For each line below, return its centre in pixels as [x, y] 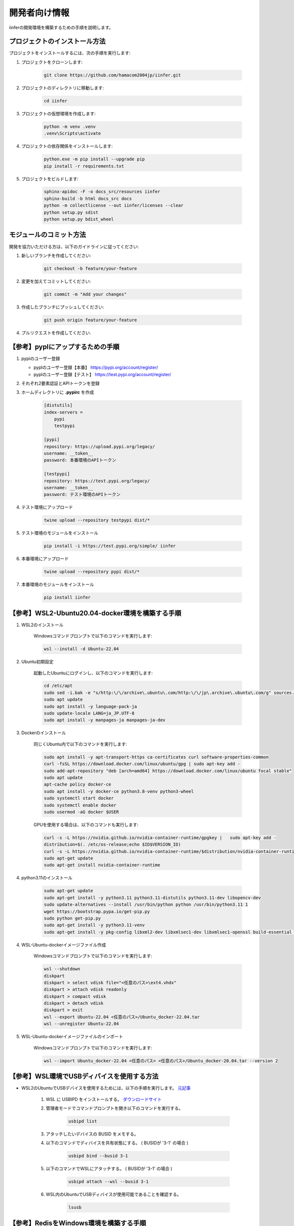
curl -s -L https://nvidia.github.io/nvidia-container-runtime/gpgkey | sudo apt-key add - [160, 838]
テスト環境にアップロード [47, 507]
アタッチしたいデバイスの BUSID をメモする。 [92, 1134]
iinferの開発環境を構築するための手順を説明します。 [61, 27]
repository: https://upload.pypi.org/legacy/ [99, 447]
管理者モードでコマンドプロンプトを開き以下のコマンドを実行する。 [114, 1108]
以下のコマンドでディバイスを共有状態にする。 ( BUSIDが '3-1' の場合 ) [117, 1143]
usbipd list [83, 1121]
